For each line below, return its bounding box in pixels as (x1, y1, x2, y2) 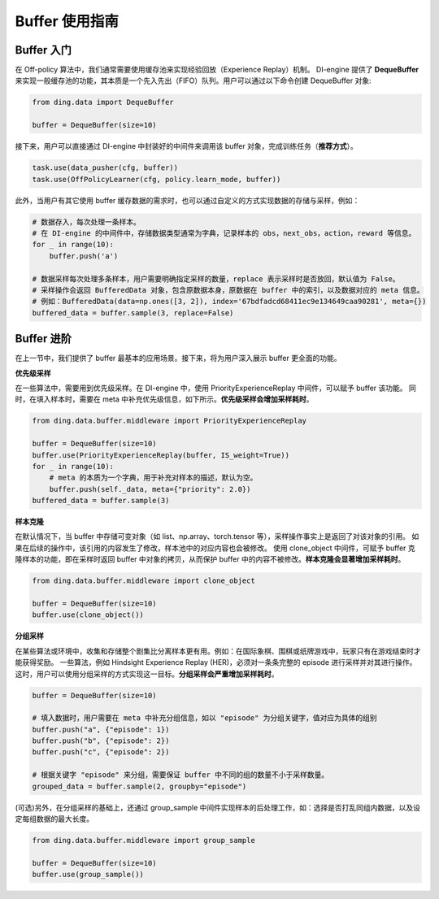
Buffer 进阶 (15, 332, 72, 345)
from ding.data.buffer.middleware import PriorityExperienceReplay (32, 416, 307, 426)
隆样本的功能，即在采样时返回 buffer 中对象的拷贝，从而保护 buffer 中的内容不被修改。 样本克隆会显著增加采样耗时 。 (15, 554, 406, 564)
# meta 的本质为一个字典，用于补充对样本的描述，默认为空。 (49, 473, 258, 483)
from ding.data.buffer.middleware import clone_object (32, 576, 255, 585)
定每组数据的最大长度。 (15, 814, 93, 824)
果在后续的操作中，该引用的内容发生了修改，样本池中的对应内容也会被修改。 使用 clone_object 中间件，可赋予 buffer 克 (15, 543, 416, 553)
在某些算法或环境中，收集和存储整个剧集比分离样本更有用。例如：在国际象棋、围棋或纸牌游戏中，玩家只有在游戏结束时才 (15, 646, 421, 656)
